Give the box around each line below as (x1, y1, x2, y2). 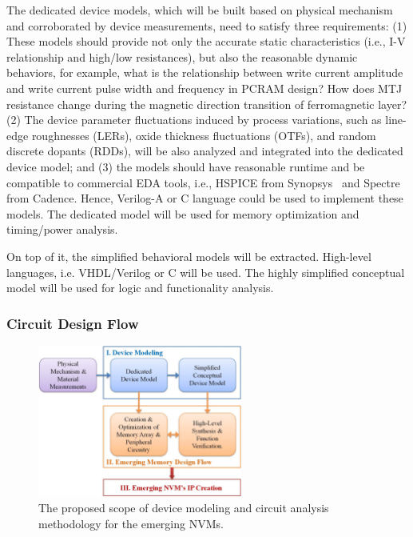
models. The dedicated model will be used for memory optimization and (6, 205, 359, 222)
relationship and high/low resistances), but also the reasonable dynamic (6, 48, 358, 65)
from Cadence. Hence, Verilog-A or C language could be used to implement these (6, 190, 403, 206)
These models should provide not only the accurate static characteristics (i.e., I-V (6, 33, 406, 50)
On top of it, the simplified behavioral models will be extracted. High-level (6, 247, 371, 264)
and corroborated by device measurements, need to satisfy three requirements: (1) (6, 17, 407, 34)
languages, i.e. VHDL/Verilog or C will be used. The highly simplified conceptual (6, 263, 405, 280)
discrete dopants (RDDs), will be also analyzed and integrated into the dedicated (6, 142, 403, 159)
